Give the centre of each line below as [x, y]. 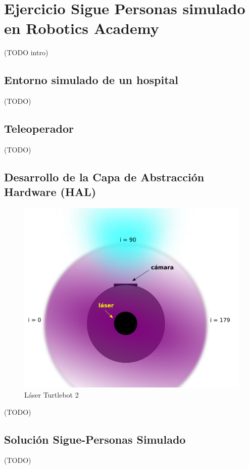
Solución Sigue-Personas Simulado [95, 439]
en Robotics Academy [82, 28]
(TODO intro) [26, 52]
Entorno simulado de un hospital [91, 80]
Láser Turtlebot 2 [52, 394]
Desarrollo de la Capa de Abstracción [104, 177]
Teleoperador [39, 128]
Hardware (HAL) [50, 192]
